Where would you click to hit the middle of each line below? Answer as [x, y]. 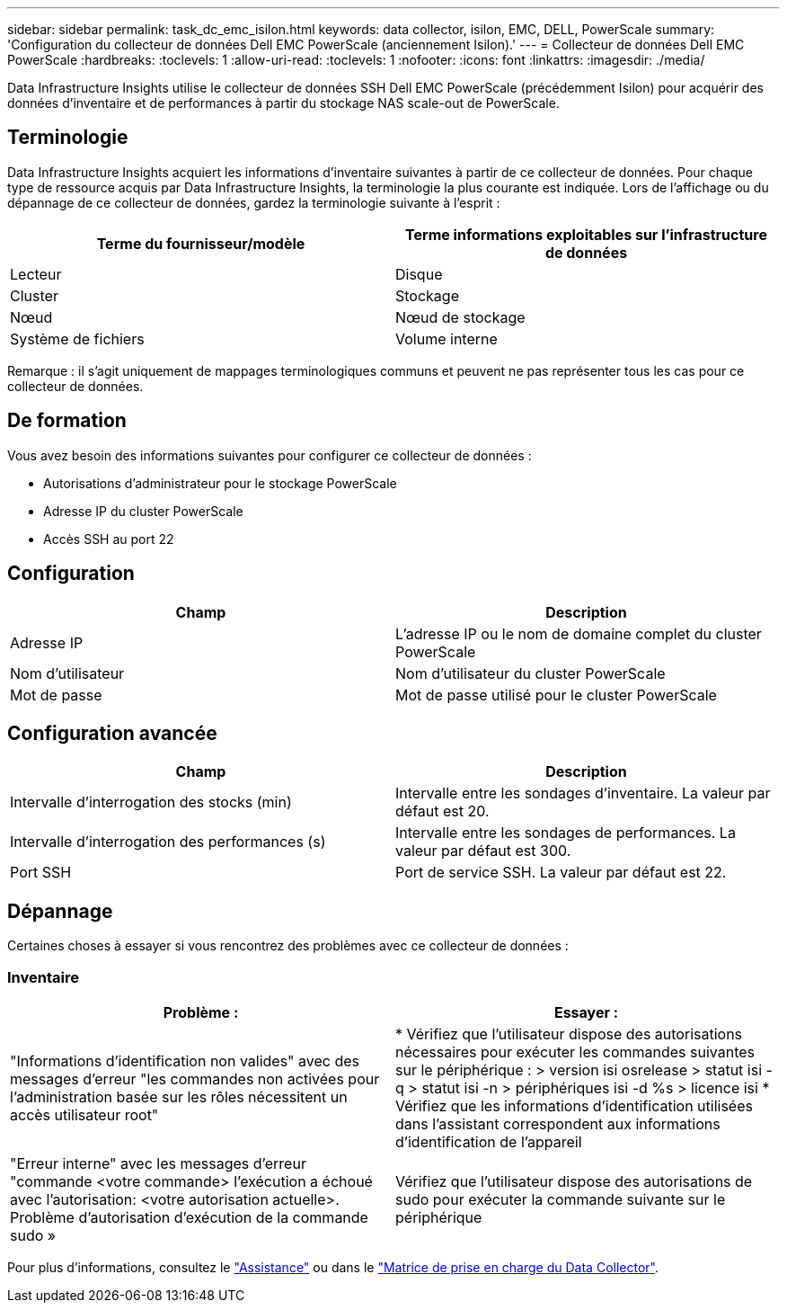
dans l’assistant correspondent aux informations [558, 1123]
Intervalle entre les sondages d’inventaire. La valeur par [583, 793]
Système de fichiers [77, 339]
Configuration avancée [112, 733]
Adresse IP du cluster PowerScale [143, 511]
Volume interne [447, 339]
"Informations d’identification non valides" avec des [185, 1060]
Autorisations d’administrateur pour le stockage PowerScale [220, 483]
